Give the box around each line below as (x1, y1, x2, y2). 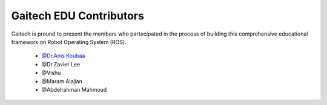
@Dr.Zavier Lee (41, 60, 81, 68)
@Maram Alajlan (41, 77, 83, 84)
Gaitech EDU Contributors (11, 9, 145, 22)
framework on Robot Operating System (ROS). (11, 38, 127, 45)
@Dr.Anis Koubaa (41, 52, 85, 60)
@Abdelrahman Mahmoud (41, 86, 107, 93)
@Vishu (41, 69, 61, 77)
